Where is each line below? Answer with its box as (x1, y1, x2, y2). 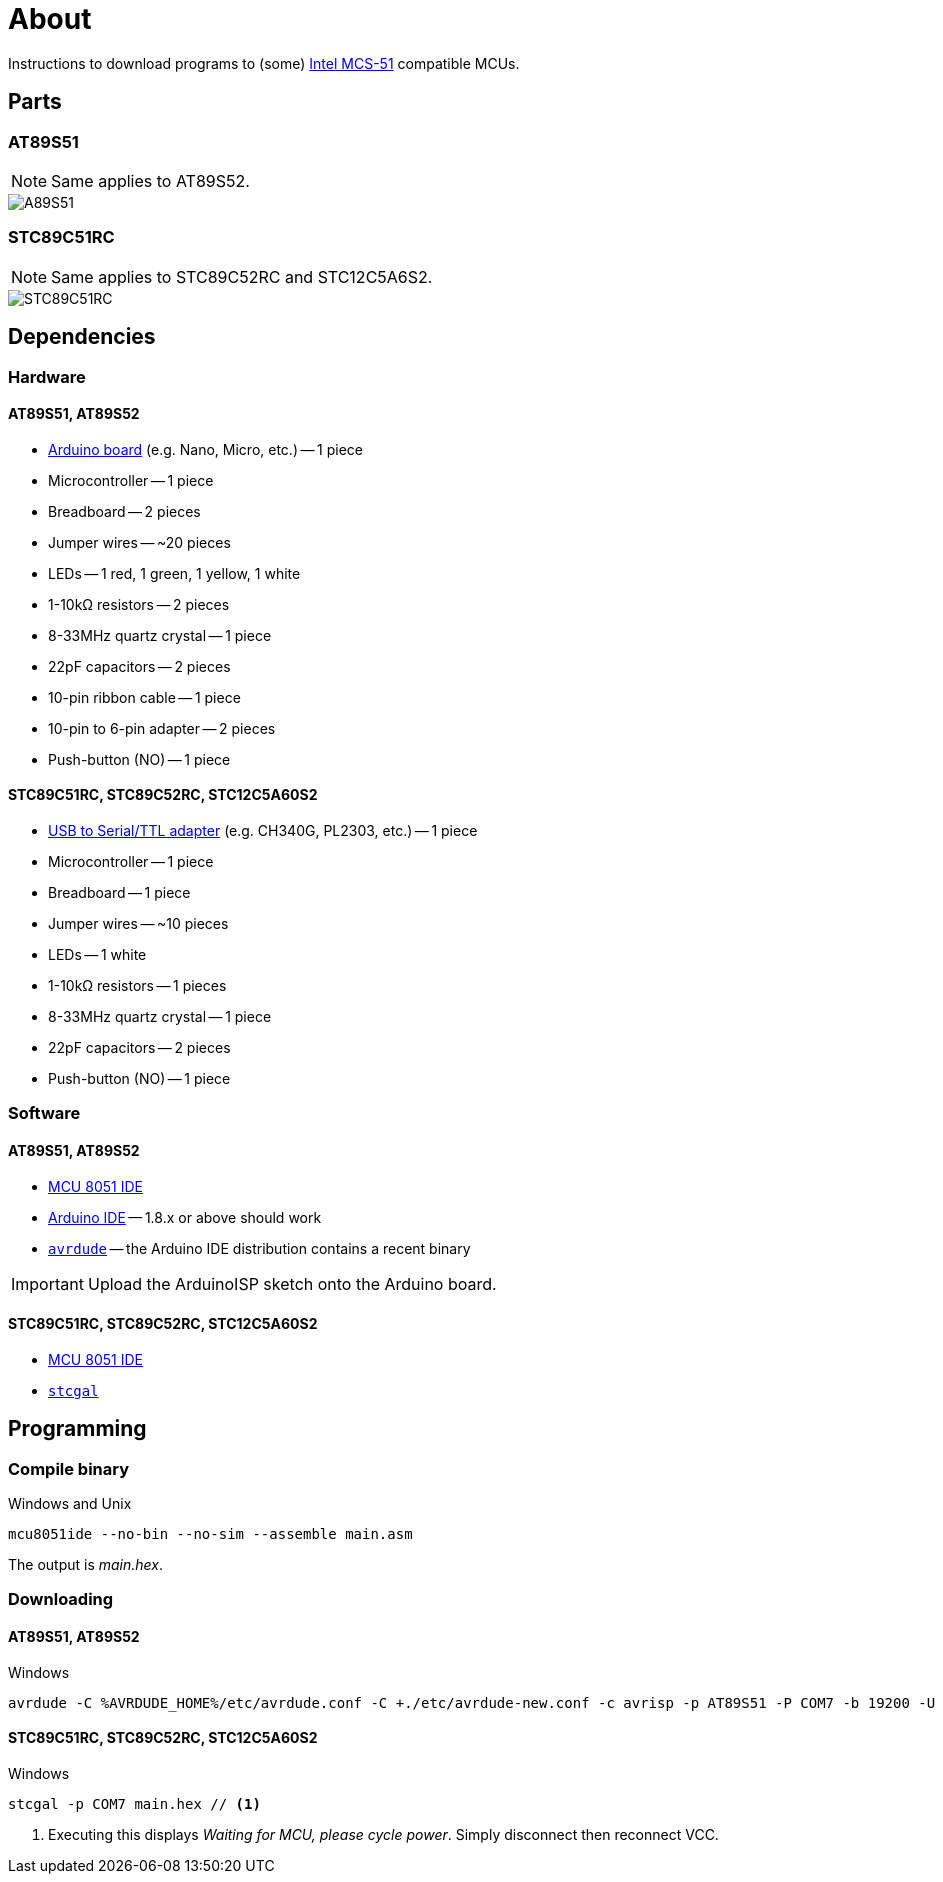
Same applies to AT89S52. (51, 170, 250, 191)
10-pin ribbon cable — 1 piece (48, 688, 241, 706)
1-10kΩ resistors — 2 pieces (48, 595, 230, 613)
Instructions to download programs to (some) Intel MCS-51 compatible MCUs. (8, 54, 520, 72)
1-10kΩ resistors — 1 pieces (48, 977, 227, 994)
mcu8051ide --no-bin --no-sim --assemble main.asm (8, 1526, 413, 1543)
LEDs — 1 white (48, 946, 147, 963)
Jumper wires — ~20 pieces (48, 533, 231, 551)
